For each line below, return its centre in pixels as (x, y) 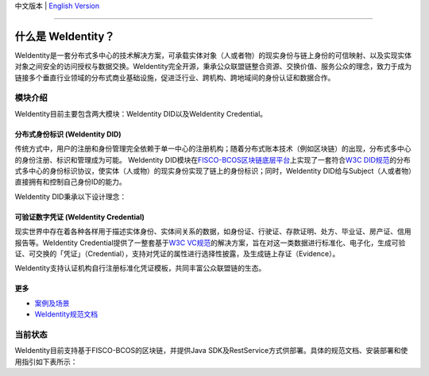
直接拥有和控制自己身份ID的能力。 (70, 182)
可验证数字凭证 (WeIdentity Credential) (79, 217)
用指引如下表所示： (46, 362)
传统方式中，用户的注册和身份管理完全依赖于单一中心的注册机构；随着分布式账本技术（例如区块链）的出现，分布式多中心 (213, 149)
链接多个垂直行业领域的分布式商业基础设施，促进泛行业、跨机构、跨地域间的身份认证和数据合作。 (175, 77)
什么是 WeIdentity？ (65, 36)
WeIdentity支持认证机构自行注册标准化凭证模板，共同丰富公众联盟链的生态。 (140, 268)
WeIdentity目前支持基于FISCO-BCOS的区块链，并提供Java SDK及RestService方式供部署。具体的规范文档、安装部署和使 (211, 351)
